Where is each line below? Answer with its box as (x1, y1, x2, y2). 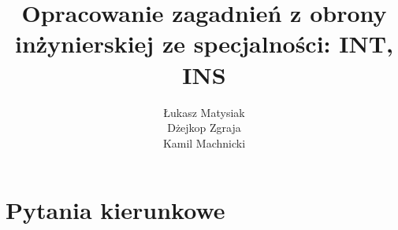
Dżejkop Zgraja (167, 119, 241, 136)
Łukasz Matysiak (163, 104, 245, 120)
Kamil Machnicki (162, 134, 246, 151)
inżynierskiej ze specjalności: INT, (14, 27, 394, 60)
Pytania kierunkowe (6, 194, 225, 226)
